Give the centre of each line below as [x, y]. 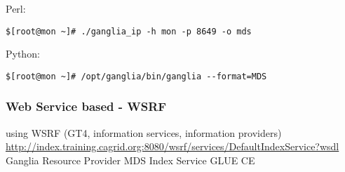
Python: [23, 54]
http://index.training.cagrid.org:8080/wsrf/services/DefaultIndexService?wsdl [172, 146]
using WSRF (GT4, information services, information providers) [144, 132]
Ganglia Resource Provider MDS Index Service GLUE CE [130, 160]
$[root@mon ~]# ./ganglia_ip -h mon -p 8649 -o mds [129, 31]
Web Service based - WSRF [86, 106]
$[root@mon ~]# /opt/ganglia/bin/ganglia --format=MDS [136, 76]
